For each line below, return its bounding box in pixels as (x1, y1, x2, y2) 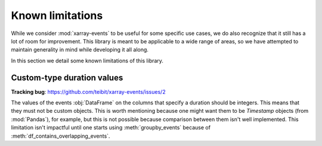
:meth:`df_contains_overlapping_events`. (11, 132, 110, 139)
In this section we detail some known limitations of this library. (11, 57, 164, 64)
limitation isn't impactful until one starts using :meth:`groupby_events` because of (11, 124, 211, 131)
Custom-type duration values (11, 72, 123, 82)
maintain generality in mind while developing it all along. (11, 46, 149, 53)
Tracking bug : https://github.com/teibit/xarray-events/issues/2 (11, 88, 166, 95)
